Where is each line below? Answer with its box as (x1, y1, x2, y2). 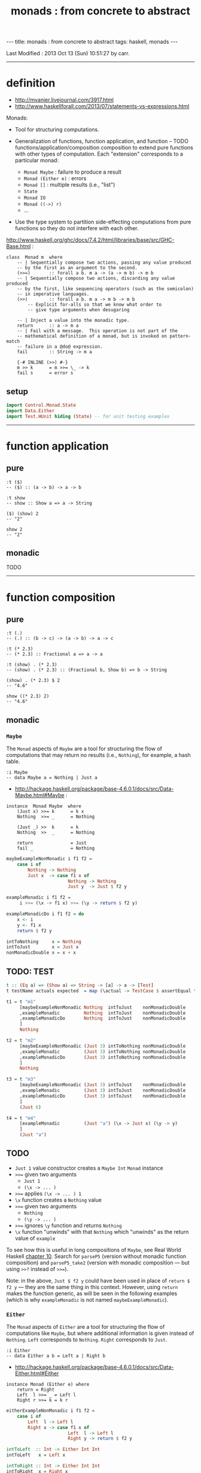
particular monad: (14, 157, 59, 164)
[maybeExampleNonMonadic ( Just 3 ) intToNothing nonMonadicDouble (19, 1043, 186, 1049)
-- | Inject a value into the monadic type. (17, 317, 130, 324)
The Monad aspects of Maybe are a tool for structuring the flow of (6, 745, 163, 752)
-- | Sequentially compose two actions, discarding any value (17, 275, 175, 282)
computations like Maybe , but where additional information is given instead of (6, 1329, 194, 1337)
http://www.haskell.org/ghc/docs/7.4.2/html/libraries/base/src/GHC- (6, 236, 175, 244)
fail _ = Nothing (17, 845, 95, 851)
